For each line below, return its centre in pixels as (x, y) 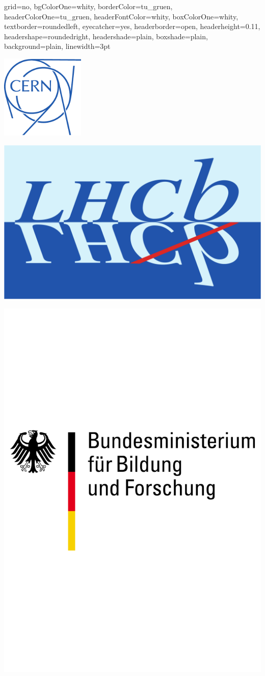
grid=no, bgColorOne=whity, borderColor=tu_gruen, (88, 6)
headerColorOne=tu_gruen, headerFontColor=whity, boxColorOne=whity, (121, 16)
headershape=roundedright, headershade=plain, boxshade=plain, (106, 36)
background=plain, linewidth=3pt (57, 46)
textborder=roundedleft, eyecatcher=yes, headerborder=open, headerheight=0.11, (132, 26)
